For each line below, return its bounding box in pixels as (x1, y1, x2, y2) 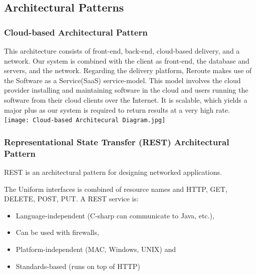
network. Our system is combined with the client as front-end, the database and (4, 55, 249, 66)
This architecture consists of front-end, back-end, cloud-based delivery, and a (4, 46, 240, 56)
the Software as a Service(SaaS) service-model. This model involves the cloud (4, 75, 241, 85)
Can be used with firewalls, (16, 227, 99, 237)
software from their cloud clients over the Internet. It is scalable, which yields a (4, 94, 247, 105)
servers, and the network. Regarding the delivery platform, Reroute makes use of (4, 65, 252, 76)
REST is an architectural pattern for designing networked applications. (4, 166, 222, 177)
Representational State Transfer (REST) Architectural (4, 135, 229, 148)
